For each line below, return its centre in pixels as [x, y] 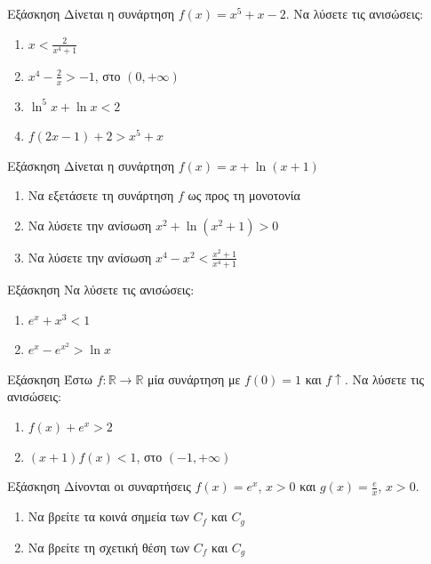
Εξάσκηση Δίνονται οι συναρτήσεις [99, 486]
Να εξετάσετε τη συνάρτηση [101, 195]
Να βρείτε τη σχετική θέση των [109, 547]
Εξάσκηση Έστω [50, 379]
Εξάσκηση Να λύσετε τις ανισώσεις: [101, 290]
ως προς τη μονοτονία [244, 195]
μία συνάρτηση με [194, 379]
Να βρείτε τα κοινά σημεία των [108, 516]
